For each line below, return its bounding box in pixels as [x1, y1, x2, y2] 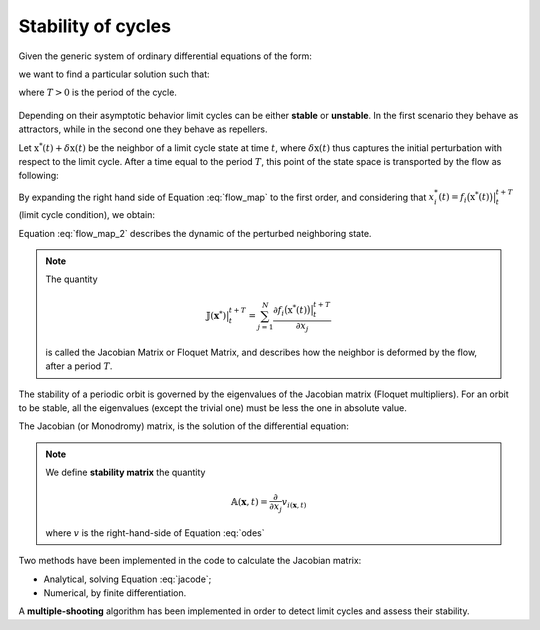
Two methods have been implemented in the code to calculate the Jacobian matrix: [18, 555, 362, 567]
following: [18, 170, 59, 182]
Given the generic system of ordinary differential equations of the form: [18, 50, 312, 62]
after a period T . [45, 360, 113, 372]
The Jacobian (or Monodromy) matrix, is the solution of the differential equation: [18, 420, 349, 432]
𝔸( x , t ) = [230, 496, 269, 508]
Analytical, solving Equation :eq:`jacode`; [43, 573, 212, 585]
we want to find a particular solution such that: [18, 68, 210, 80]
